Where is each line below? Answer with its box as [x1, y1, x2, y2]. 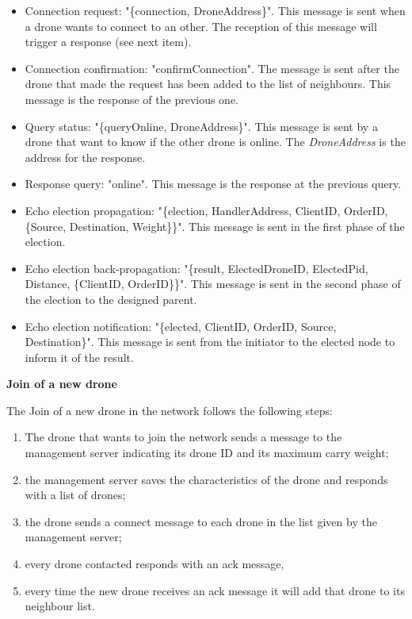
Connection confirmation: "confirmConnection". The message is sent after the [25, 60, 399, 76]
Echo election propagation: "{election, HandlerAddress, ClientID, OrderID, [25, 202, 388, 218]
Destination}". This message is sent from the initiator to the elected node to [25, 333, 395, 350]
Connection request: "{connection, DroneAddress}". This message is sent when [25, 2, 406, 18]
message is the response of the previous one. [25, 90, 239, 107]
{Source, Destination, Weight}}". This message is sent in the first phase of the [25, 217, 405, 234]
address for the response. [25, 148, 146, 165]
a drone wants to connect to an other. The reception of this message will [25, 17, 377, 34]
